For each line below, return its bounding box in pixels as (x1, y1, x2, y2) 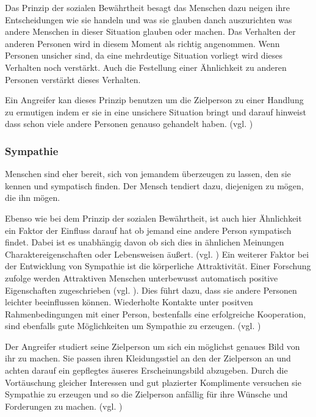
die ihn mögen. (5, 191, 60, 204)
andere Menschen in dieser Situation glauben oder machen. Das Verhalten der (5, 25, 296, 38)
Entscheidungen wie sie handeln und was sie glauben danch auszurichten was (5, 13, 292, 26)
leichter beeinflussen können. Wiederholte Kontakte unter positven (5, 296, 253, 308)
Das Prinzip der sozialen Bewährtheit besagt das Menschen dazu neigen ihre (5, 1, 290, 13)
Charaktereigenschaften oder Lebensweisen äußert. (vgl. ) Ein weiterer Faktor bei (5, 247, 309, 260)
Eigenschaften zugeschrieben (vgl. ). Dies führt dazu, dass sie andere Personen (5, 283, 297, 296)
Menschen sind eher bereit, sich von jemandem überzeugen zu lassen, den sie (5, 167, 291, 180)
